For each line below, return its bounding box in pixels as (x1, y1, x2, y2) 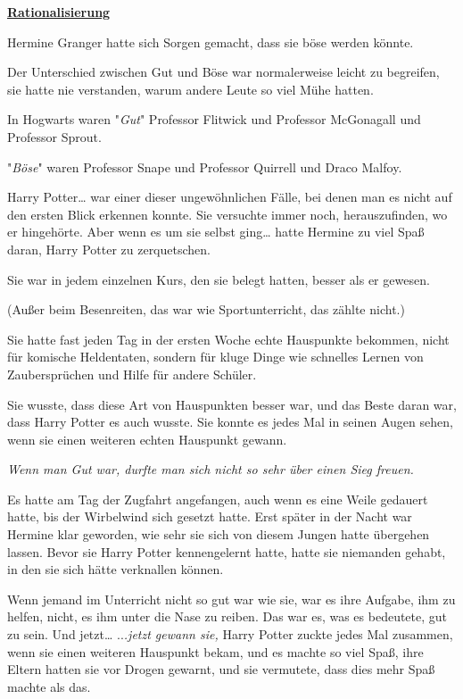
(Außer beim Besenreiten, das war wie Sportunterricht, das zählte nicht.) (7, 300, 405, 319)
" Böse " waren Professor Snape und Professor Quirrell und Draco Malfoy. (7, 157, 402, 176)
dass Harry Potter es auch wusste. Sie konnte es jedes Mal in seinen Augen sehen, (7, 412, 453, 431)
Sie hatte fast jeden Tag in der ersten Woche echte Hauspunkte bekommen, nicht (7, 329, 450, 348)
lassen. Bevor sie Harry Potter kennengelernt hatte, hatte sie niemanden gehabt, (7, 542, 446, 561)
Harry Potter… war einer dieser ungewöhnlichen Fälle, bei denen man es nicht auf (7, 187, 452, 206)
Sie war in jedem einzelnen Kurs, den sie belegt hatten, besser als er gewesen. (7, 270, 430, 288)
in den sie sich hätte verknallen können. (7, 560, 224, 578)
